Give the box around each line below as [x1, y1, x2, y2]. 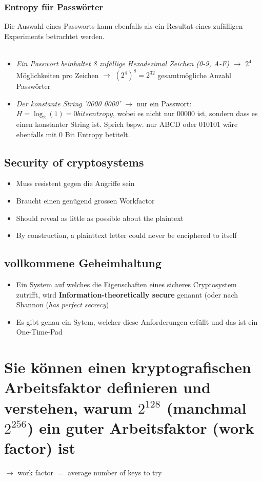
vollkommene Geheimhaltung [4, 255, 162, 271]
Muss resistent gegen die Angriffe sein [16, 178, 135, 189]
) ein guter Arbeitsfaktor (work [27, 417, 254, 438]
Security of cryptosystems [4, 154, 144, 170]
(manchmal [166, 397, 247, 418]
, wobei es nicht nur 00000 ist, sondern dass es [113, 108, 258, 119]
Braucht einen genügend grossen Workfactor [16, 195, 155, 206]
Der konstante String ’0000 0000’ [16, 98, 121, 108]
